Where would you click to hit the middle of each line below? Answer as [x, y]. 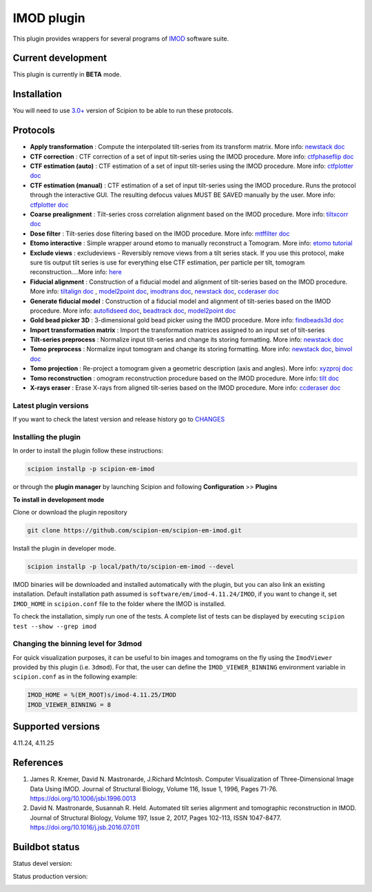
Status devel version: [42, 864]
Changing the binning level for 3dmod [77, 644]
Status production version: [50, 876]
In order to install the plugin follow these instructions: [88, 450]
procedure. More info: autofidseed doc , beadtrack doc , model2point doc [133, 311]
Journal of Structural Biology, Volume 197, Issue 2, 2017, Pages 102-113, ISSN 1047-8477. [156, 818]
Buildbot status [46, 847]
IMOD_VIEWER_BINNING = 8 [69, 705]
